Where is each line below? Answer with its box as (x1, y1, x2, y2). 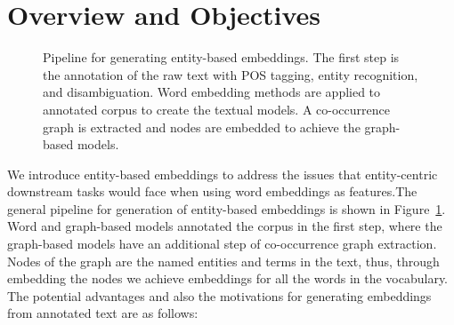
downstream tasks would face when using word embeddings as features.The (7, 182, 418, 201)
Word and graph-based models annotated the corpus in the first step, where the (7, 217, 442, 235)
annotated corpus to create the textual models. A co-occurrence (43, 99, 390, 118)
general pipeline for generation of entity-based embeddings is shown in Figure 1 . (7, 199, 446, 218)
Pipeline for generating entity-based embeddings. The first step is (43, 48, 400, 67)
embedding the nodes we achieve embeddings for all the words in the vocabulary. (7, 269, 449, 288)
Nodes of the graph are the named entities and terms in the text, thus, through (7, 251, 440, 270)
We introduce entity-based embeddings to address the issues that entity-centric (7, 164, 438, 183)
